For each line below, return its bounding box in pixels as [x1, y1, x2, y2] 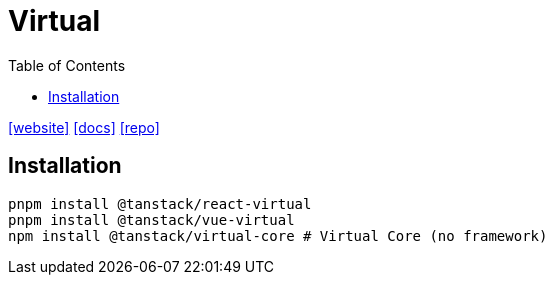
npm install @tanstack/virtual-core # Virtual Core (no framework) [8, 227, 548, 244]
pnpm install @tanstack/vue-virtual [8, 211, 295, 228]
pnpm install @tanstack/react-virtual [8, 195, 312, 212]
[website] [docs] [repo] [8, 118, 160, 136]
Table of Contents [8, 56, 126, 74]
